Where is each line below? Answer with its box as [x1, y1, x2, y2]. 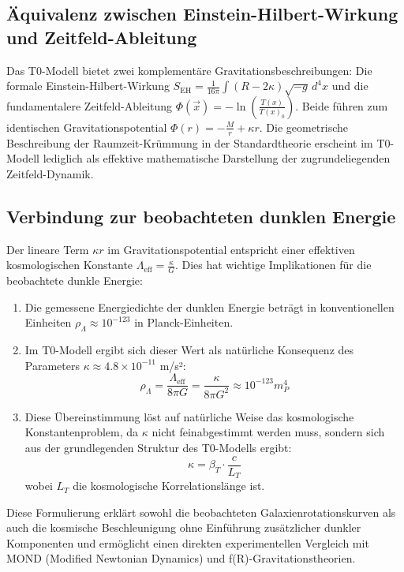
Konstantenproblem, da [24, 424, 139, 440]
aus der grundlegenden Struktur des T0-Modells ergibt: [24, 439, 292, 455]
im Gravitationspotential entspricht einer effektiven [107, 241, 355, 257]
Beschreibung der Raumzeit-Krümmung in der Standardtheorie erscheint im [6, 134, 373, 151]
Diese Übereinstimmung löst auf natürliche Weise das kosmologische [24, 408, 354, 424]
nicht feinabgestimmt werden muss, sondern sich [151, 424, 385, 440]
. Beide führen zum [295, 97, 388, 114]
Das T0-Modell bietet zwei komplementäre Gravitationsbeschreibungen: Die [6, 62, 372, 78]
